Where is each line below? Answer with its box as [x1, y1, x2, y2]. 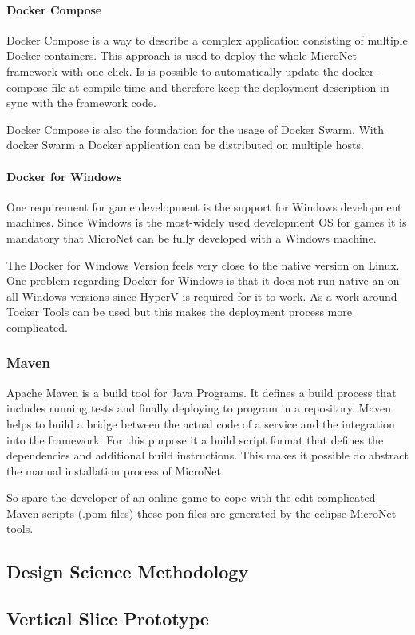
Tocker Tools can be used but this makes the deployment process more [6, 303, 352, 320]
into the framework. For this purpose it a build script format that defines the [6, 431, 384, 448]
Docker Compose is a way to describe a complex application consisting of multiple [6, 31, 408, 48]
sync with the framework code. [6, 94, 156, 111]
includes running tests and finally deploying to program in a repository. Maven [6, 400, 392, 416]
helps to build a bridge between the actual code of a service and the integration [6, 415, 395, 432]
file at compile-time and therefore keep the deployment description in [51, 78, 389, 95]
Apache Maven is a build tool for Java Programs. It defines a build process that [6, 384, 397, 400]
